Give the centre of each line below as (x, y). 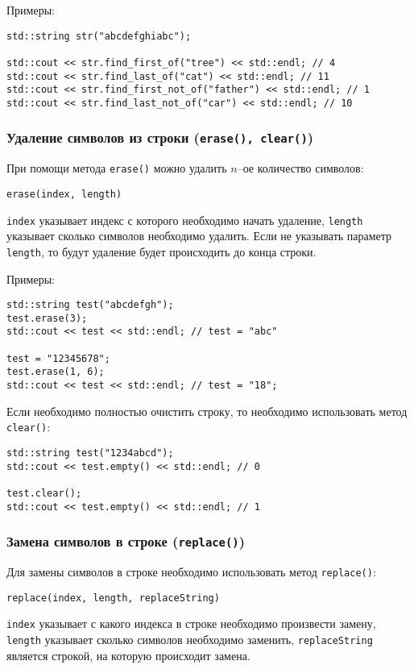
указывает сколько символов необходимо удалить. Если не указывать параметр (199, 236)
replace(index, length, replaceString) (113, 598)
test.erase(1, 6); (56, 372)
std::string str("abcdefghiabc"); (99, 36)
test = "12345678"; (58, 358)
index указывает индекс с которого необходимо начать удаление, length (185, 220)
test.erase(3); (47, 318)
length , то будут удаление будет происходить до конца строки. (161, 251)
